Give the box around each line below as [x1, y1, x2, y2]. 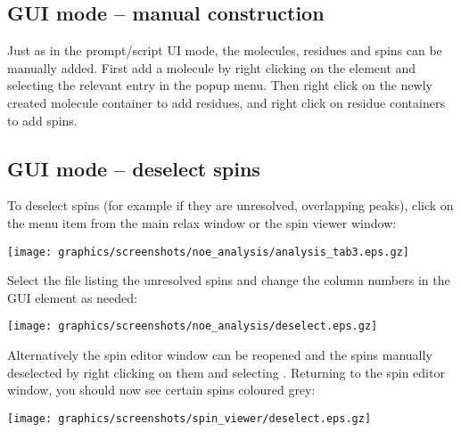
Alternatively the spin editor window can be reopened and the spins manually [7, 346, 432, 364]
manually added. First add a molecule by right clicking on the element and [7, 58, 416, 77]
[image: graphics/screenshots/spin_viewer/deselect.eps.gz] [7, 412, 372, 425]
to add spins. [7, 110, 78, 129]
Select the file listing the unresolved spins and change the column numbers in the [7, 271, 450, 289]
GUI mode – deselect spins [7, 154, 260, 182]
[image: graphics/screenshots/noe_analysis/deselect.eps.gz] [7, 320, 378, 333]
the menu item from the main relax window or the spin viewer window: [7, 213, 397, 232]
